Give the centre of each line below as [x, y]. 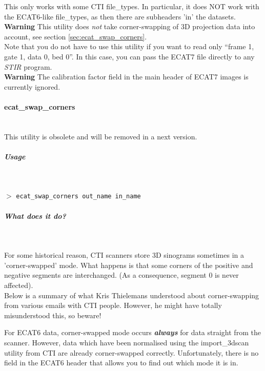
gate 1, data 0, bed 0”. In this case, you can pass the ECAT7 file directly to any [129, 56]
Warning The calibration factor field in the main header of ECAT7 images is [126, 77]
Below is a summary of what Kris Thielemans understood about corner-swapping [132, 295]
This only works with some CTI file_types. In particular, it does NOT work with [132, 6]
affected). [19, 285]
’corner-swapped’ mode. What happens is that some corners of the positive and [129, 265]
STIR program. [28, 66]
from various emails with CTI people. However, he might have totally [113, 305]
